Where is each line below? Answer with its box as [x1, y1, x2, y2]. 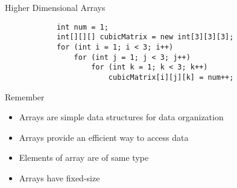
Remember [5, 90, 45, 103]
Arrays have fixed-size [19, 171, 100, 184]
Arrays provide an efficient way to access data [19, 131, 189, 143]
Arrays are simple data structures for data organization [19, 111, 224, 123]
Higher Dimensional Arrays [5, 1, 106, 13]
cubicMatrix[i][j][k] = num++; [108, 73, 234, 82]
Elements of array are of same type [19, 151, 149, 164]
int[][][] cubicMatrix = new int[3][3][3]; [56, 33, 234, 42]
